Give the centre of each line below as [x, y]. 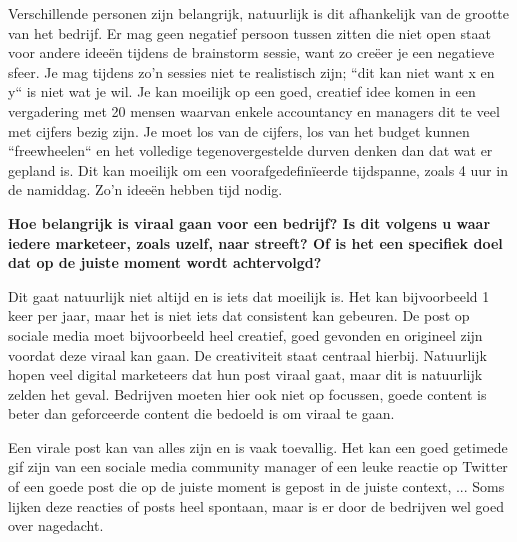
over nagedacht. [56, 525]
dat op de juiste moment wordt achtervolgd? [165, 262]
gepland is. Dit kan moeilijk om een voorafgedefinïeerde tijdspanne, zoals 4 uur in [258, 169]
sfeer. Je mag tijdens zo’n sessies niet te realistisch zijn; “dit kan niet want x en [251, 71]
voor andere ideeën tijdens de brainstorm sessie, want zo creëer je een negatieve [251, 52]
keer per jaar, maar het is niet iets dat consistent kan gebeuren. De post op [239, 315]
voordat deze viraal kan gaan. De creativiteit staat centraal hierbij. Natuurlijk [247, 354]
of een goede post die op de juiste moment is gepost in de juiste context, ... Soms [256, 486]
